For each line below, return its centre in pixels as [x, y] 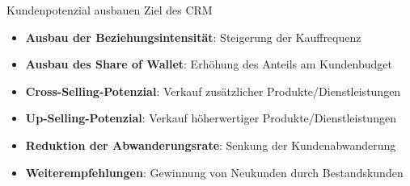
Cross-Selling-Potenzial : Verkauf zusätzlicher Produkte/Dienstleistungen [213, 91]
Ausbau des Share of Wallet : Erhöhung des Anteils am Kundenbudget [209, 64]
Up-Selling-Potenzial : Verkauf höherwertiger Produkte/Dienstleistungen [211, 118]
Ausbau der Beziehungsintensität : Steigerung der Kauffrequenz [193, 37]
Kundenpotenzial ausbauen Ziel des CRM [110, 10]
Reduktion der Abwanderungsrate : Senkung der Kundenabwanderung [211, 145]
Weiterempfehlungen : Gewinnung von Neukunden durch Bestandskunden [214, 172]
